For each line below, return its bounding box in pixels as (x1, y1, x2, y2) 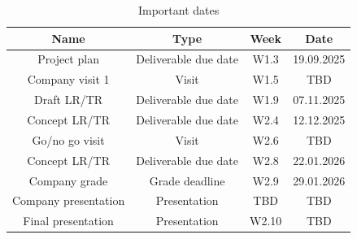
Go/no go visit (32, 131, 105, 148)
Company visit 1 (27, 71, 110, 88)
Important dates (137, 2, 220, 18)
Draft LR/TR (34, 91, 103, 108)
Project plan (37, 50, 99, 67)
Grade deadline (149, 172, 225, 189)
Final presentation (23, 212, 114, 229)
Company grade (28, 172, 108, 189)
